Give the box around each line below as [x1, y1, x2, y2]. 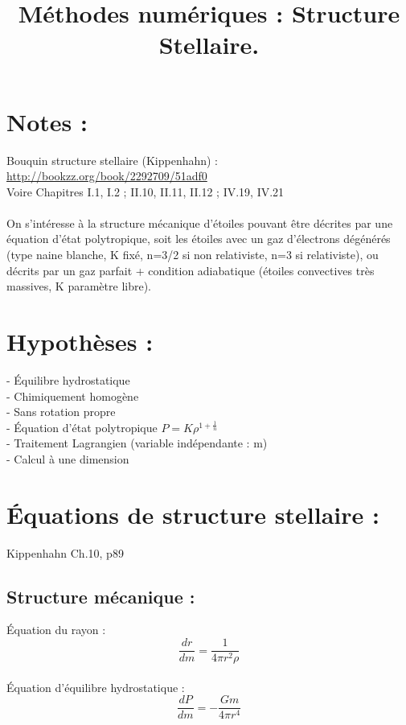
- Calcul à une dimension [6, 450, 129, 467]
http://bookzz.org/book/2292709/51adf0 [6, 167, 207, 184]
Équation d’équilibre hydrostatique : [6, 678, 185, 695]
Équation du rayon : [6, 621, 106, 638]
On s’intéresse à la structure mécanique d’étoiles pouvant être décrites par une [6, 214, 393, 231]
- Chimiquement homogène [6, 387, 139, 404]
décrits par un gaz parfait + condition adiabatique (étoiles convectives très [6, 262, 375, 278]
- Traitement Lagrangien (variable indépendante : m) [6, 435, 268, 451]
